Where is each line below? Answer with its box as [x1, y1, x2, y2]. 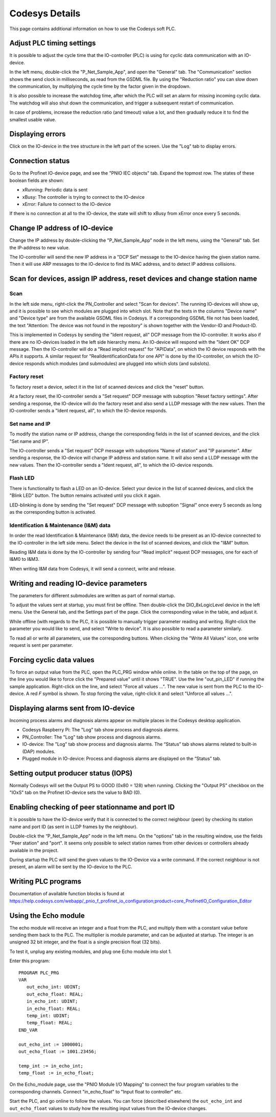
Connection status [9, 157, 70, 165]
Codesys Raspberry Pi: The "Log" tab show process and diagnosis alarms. [22, 727, 180, 733]
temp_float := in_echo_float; [18, 1070, 95, 1076]
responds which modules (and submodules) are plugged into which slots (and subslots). [25, 360, 211, 366]
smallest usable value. [9, 116, 56, 122]
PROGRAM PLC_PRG [18, 970, 59, 976]
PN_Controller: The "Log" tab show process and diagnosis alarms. [22, 734, 162, 740]
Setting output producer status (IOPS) [9, 769, 133, 777]
